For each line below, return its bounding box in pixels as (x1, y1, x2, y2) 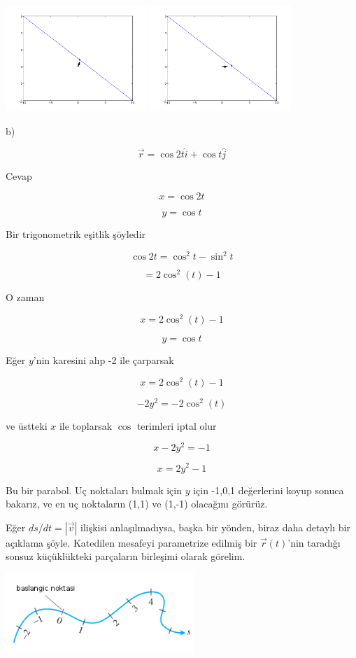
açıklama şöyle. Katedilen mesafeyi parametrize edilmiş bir (6, 535, 257, 549)
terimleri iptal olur (136, 418, 217, 433)
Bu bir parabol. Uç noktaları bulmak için (6, 482, 182, 497)
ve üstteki (6, 418, 48, 433)
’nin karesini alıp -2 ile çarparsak (33, 353, 174, 367)
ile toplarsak (59, 418, 113, 433)
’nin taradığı (287, 535, 341, 549)
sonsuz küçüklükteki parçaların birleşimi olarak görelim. (6, 549, 245, 563)
